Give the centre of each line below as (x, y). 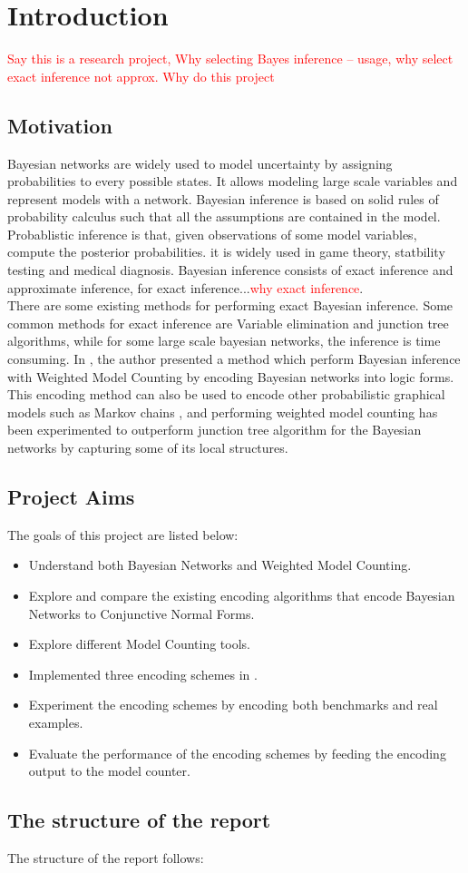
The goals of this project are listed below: (123, 534)
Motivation (60, 125)
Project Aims (71, 496)
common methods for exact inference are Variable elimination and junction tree (228, 323)
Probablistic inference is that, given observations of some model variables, (212, 234)
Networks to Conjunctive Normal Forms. (141, 613)
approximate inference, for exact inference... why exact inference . (185, 287)
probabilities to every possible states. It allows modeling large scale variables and (233, 181)
